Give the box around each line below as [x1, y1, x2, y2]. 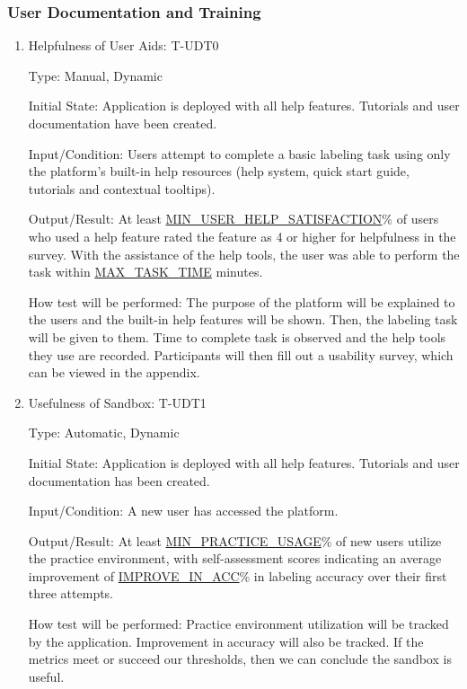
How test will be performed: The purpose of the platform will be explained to [28, 292, 455, 311]
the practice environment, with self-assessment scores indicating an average [28, 549, 442, 568]
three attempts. [28, 584, 114, 603]
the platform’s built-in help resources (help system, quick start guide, [28, 162, 410, 181]
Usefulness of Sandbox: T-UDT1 [28, 393, 207, 411]
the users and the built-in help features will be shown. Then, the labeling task [28, 310, 458, 329]
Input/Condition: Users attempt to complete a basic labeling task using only [28, 144, 451, 163]
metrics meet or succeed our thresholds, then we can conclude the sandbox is [28, 649, 452, 668]
